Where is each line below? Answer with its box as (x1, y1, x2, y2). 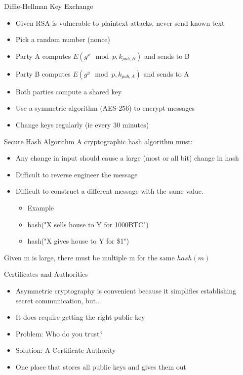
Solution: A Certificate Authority (15, 345, 116, 355)
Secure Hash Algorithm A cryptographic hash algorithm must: (4, 136, 193, 146)
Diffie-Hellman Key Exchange (4, 1, 93, 11)
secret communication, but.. (15, 295, 100, 305)
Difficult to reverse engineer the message (15, 169, 138, 179)
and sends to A (143, 68, 189, 79)
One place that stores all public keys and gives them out (15, 361, 187, 372)
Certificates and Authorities (4, 269, 88, 279)
